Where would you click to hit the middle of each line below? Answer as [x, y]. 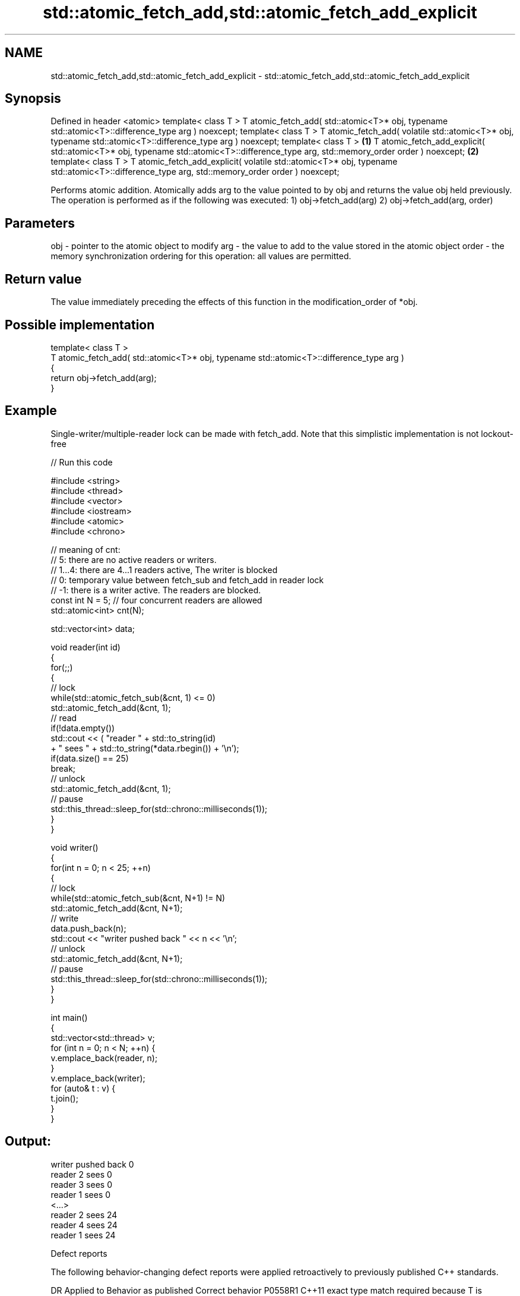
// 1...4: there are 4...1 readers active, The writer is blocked [164, 570]
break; [63, 768]
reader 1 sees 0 [81, 1194]
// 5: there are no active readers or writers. [134, 559]
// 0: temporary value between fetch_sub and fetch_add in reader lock [187, 580]
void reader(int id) [85, 647]
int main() [69, 1017]
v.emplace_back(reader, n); [104, 1058]
